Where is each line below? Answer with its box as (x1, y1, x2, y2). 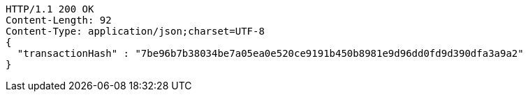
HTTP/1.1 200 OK (6, 3, 94, 15)
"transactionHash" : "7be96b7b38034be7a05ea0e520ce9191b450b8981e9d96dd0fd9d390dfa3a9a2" (17, 48, 524, 59)
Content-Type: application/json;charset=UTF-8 (6, 26, 265, 37)
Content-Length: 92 (6, 15, 112, 26)
